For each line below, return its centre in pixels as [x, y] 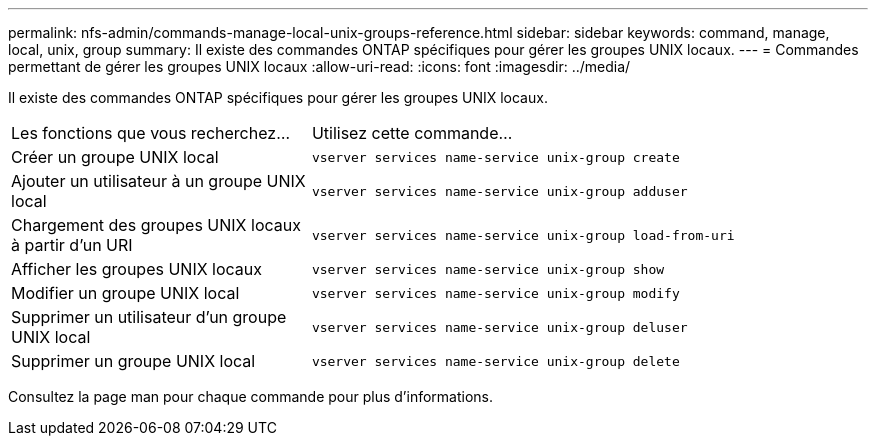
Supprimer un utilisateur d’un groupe [149, 317]
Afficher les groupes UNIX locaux [137, 269]
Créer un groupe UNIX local [115, 157]
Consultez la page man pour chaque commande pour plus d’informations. [251, 396]
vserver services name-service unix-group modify [495, 293]
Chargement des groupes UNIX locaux [156, 225]
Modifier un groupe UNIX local [125, 293]
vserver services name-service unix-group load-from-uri [523, 235]
